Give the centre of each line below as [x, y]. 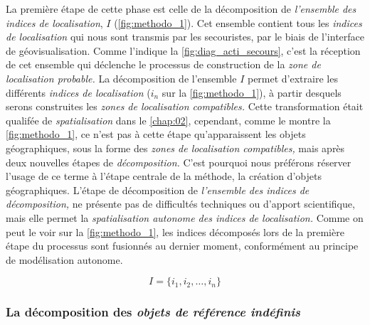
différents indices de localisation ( [78, 92]
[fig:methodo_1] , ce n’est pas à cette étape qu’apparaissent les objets [156, 134]
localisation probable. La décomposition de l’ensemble [121, 78]
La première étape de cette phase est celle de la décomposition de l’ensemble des [181, 9]
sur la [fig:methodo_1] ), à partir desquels [252, 92]
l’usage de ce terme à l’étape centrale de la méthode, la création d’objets [164, 176]
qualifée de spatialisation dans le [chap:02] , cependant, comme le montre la [168, 120]
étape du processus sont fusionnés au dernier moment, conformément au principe [182, 246]
